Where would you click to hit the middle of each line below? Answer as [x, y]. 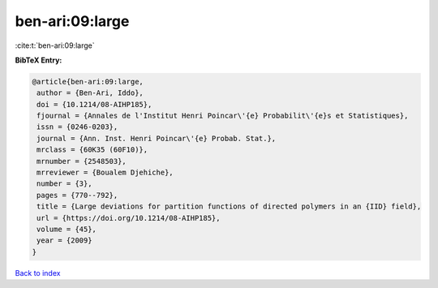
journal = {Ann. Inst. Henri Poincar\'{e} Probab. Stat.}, [157, 138]
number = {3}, [64, 184]
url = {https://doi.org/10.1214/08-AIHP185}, [129, 218]
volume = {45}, [67, 229]
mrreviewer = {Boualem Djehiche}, [105, 173]
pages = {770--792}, [77, 195]
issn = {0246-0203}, [77, 127]
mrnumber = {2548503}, [82, 161]
